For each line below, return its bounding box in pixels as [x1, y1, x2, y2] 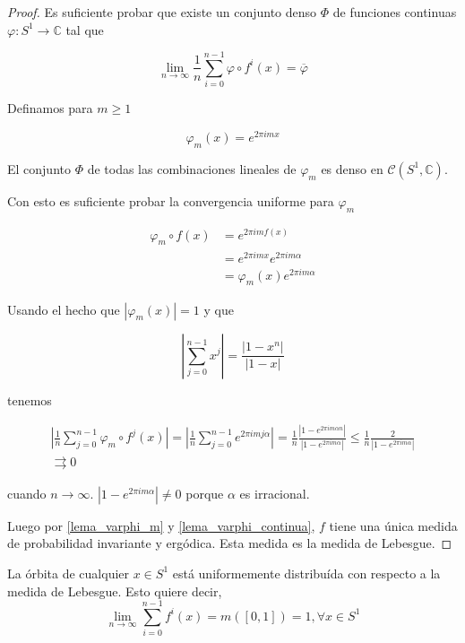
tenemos [7, 390, 52, 409]
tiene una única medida [329, 516, 458, 534]
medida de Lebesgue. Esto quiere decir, [7, 581, 222, 600]
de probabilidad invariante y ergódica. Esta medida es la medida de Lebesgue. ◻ [7, 534, 452, 552]
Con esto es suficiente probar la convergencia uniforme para [7, 191, 334, 210]
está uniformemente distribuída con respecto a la [172, 563, 441, 582]
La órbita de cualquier [7, 563, 130, 582]
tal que [65, 20, 104, 39]
